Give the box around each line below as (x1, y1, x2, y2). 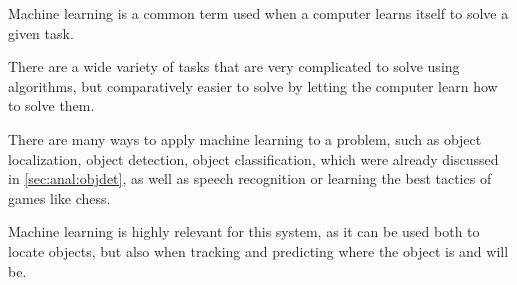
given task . (8, 22, 74, 43)
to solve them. (8, 95, 95, 116)
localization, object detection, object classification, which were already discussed (8, 148, 499, 169)
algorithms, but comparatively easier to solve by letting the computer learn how (8, 75, 498, 96)
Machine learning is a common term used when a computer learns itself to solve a (8, 3, 509, 23)
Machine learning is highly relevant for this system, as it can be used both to (8, 221, 480, 242)
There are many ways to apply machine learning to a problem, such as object (8, 128, 482, 149)
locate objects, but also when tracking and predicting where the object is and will (8, 240, 509, 261)
